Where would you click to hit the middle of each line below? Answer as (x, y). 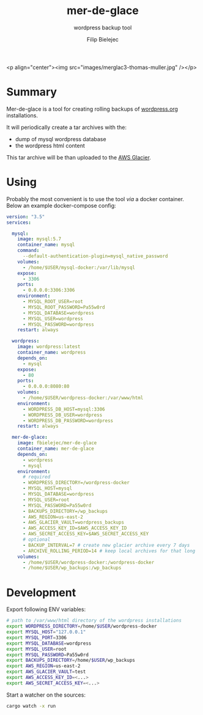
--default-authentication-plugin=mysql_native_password (95, 256)
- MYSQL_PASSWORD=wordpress (58, 324)
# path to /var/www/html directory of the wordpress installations (94, 621)
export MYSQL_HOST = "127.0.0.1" (46, 632)
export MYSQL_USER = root (37, 649)
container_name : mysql (46, 245)
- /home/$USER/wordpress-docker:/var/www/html (83, 398)
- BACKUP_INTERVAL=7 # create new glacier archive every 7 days (106, 545)
